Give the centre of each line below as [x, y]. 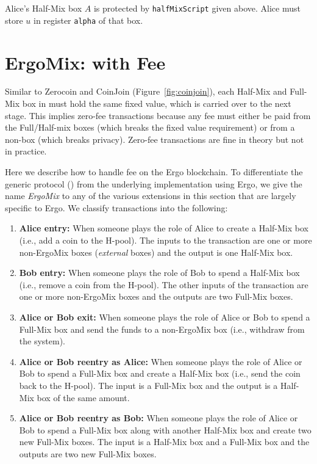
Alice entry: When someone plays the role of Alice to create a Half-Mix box [164, 228]
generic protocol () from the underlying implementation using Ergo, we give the [154, 183]
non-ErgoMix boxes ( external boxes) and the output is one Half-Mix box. [156, 252]
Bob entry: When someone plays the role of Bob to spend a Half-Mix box [159, 273]
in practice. [26, 151]
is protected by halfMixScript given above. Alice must [197, 8]
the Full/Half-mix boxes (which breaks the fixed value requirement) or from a [150, 127]
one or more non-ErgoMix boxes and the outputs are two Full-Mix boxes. [156, 296]
